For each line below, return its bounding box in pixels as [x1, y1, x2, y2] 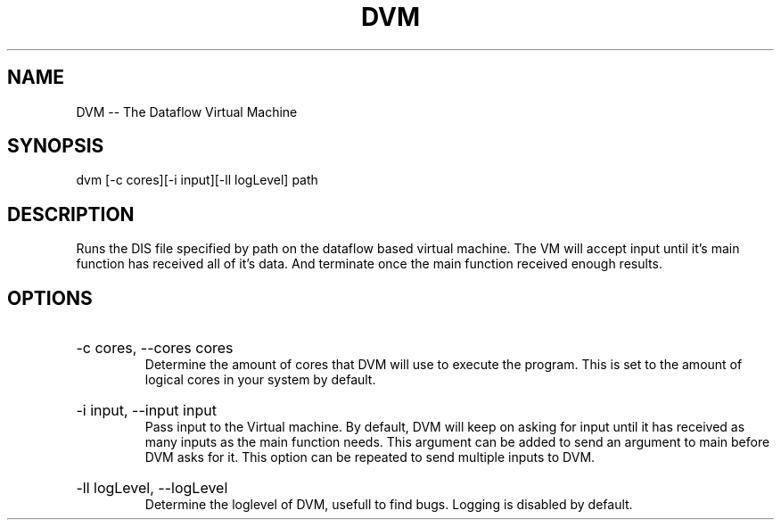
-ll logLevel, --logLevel [76, 479, 228, 498]
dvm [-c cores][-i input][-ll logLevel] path [76, 172, 318, 188]
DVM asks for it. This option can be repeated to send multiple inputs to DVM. [144, 449, 596, 465]
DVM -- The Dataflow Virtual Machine [76, 103, 298, 119]
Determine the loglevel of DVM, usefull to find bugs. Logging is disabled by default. [144, 497, 633, 513]
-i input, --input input [76, 401, 217, 420]
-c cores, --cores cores [76, 339, 234, 358]
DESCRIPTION [7, 202, 135, 226]
